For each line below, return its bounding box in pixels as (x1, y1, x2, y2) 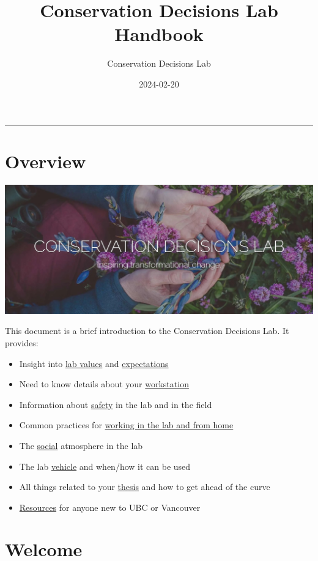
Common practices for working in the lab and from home (19, 418, 234, 431)
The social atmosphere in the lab (19, 439, 143, 451)
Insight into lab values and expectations (19, 357, 169, 370)
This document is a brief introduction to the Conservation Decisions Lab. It (5, 324, 289, 337)
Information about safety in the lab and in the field (19, 398, 212, 411)
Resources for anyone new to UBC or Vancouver (19, 500, 201, 513)
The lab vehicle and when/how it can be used (19, 459, 191, 472)
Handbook (114, 21, 204, 46)
